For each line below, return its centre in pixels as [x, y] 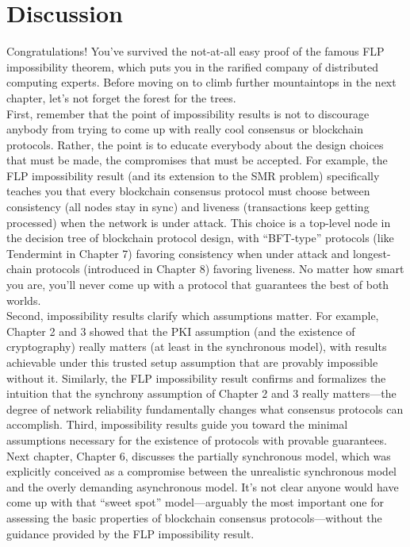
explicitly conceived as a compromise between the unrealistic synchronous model [202, 471]
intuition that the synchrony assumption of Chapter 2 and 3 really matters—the [201, 393]
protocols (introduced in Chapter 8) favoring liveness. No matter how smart [220, 269]
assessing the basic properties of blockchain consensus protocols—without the [194, 517]
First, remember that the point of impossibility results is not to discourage [188, 113]
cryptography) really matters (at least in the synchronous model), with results [197, 347]
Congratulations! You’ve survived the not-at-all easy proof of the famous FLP [195, 51]
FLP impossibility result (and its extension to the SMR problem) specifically [193, 175]
